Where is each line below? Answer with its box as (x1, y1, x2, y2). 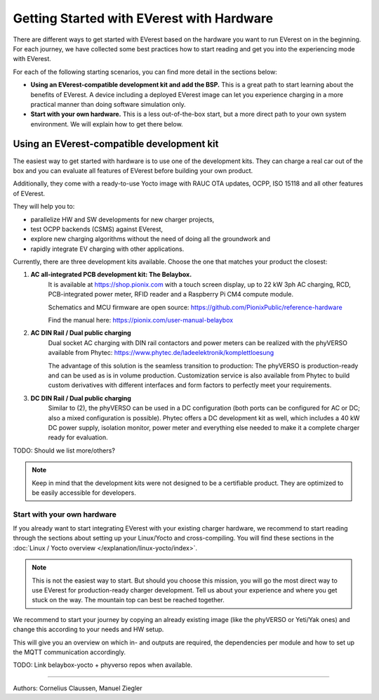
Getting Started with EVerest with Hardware (13, 11, 274, 26)
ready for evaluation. (48, 433, 108, 442)
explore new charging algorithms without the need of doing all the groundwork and (30, 235, 270, 243)
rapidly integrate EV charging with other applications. (30, 245, 185, 253)
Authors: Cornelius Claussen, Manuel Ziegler (13, 684, 143, 692)
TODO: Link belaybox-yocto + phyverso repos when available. (13, 661, 193, 669)
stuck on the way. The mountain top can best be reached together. (32, 596, 225, 604)
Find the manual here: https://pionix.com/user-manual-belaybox (48, 316, 234, 325)
